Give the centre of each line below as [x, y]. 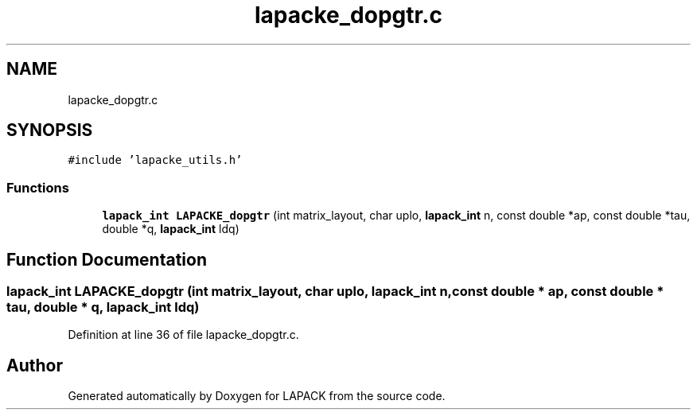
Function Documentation [107, 259]
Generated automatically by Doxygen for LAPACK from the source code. [257, 396]
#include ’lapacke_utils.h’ [155, 160]
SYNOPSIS [50, 130]
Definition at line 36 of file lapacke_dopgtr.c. [183, 335]
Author [35, 365]
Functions [38, 187]
